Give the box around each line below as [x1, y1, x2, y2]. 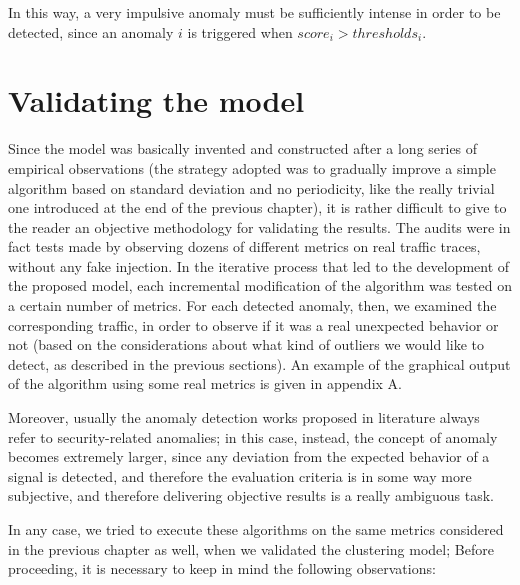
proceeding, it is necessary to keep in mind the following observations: [8, 558, 436, 579]
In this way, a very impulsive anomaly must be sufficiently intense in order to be [8, 2, 501, 22]
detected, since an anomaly [8, 21, 174, 42]
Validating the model [8, 80, 305, 121]
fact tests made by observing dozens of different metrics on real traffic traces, [8, 236, 481, 257]
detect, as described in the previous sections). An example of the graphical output [8, 353, 511, 374]
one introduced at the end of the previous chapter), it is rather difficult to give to [8, 197, 507, 218]
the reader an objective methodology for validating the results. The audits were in [8, 216, 511, 237]
